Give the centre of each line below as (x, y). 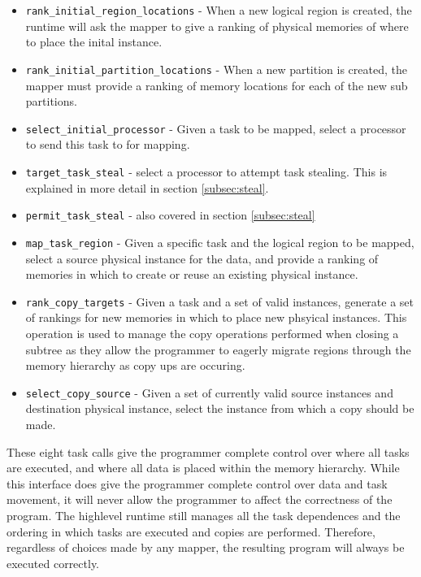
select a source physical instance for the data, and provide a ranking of (202, 258)
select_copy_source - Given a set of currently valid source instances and (209, 392)
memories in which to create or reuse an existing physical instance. (192, 274)
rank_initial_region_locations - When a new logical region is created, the (219, 10)
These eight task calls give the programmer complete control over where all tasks (208, 451)
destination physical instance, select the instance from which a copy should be (220, 408)
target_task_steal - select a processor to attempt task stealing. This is (206, 171)
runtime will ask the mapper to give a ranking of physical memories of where (217, 26)
